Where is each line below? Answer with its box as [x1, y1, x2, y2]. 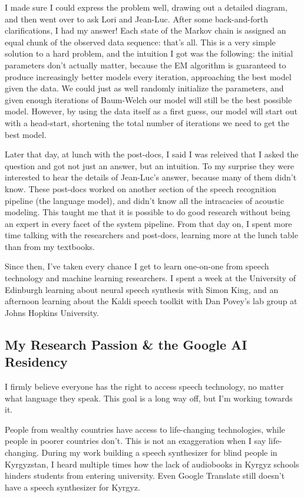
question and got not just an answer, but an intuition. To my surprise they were [5, 159, 294, 172]
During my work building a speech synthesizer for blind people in [41, 446, 277, 458]
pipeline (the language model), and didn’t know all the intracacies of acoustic [5, 194, 284, 206]
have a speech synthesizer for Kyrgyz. [5, 480, 140, 493]
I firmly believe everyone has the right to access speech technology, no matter [5, 380, 284, 393]
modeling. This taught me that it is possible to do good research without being [5, 206, 290, 218]
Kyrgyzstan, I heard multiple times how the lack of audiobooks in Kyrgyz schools [5, 457, 299, 470]
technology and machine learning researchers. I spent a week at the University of [5, 272, 296, 284]
